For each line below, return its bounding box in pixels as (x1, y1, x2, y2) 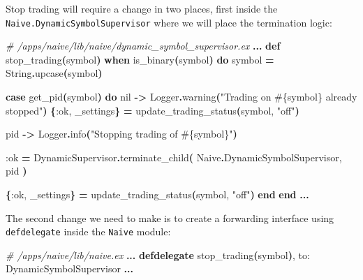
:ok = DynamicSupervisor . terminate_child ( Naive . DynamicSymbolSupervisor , (6, 149, 342, 164)
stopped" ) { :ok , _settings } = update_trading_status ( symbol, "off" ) (6, 103, 299, 117)
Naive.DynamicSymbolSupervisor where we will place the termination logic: (6, 15, 332, 29)
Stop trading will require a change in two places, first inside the (6, 1, 278, 15)
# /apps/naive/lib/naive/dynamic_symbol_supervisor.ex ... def (6, 38, 281, 53)
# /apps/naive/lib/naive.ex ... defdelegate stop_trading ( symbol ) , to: (6, 247, 310, 262)
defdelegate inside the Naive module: (6, 224, 171, 239)
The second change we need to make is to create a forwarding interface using (6, 210, 334, 225)
